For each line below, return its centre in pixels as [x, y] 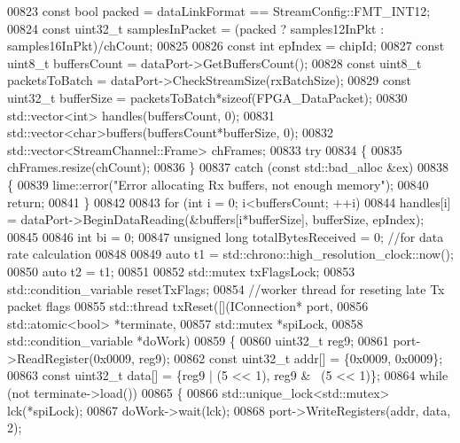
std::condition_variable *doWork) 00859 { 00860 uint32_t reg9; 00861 [198, 341]
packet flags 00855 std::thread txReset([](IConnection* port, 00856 [188, 306]
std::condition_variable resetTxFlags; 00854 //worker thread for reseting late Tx [226, 288]
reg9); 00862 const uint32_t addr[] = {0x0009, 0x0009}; [291, 358]
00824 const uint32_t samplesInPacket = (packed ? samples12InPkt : [196, 28]
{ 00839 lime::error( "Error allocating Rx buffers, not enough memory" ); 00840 [218, 184]
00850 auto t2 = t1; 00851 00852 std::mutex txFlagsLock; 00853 [181, 271]
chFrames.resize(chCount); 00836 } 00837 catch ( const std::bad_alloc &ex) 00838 [228, 167]
